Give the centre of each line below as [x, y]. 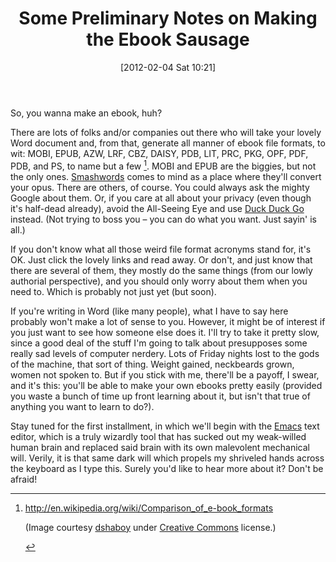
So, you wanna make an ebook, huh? [86, 113]
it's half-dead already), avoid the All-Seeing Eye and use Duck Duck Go [157, 208]
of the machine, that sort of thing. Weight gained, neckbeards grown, [152, 364]
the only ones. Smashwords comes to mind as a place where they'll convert [166, 176]
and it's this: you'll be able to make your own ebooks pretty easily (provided [166, 385]
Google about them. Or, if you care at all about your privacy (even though [161, 198]
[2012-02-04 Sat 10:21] [168, 67]
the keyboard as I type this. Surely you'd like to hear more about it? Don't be [167, 468]
